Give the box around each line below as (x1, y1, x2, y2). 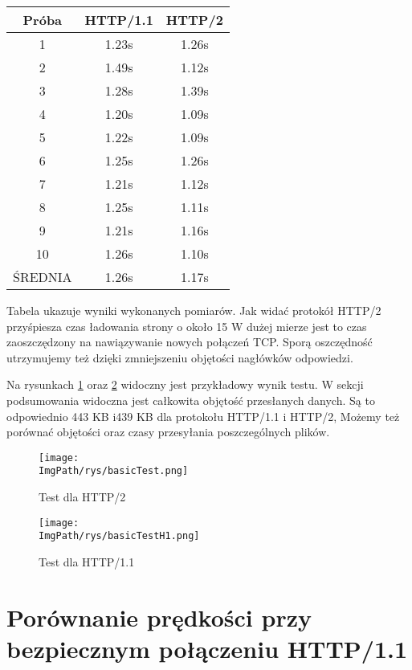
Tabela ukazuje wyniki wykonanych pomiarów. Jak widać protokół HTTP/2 (6, 302, 381, 318)
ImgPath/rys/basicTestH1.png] (39, 530, 200, 542)
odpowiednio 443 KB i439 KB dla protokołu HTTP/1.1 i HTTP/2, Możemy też (6, 407, 400, 424)
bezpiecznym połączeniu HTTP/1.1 (6, 631, 408, 664)
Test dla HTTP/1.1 (39, 553, 135, 570)
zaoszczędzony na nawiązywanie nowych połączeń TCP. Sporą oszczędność (6, 333, 373, 350)
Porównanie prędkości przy (6, 600, 312, 633)
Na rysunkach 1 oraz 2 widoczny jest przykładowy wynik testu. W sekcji (6, 376, 364, 393)
